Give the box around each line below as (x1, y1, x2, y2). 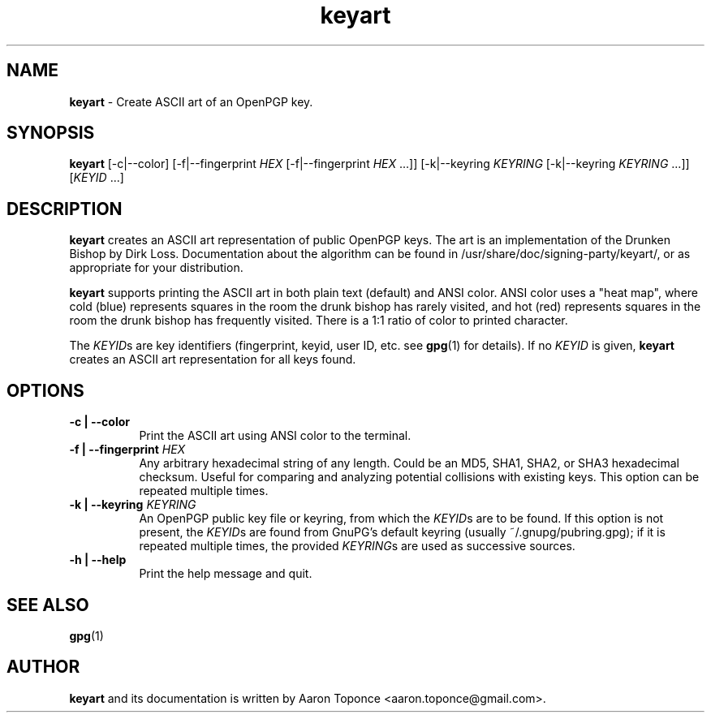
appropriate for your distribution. (69, 260, 243, 275)
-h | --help (69, 553, 127, 567)
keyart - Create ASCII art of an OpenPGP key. (69, 94, 313, 109)
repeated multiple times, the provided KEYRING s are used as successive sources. (139, 539, 575, 553)
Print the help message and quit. (139, 566, 312, 581)
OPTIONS (6, 380, 84, 401)
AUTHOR (6, 657, 80, 678)
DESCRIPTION (6, 198, 123, 219)
